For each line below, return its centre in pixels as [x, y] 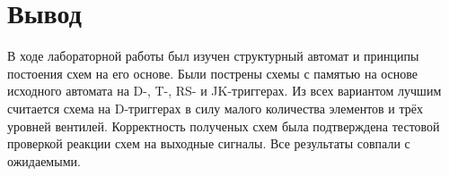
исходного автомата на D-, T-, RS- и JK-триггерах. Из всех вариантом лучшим [224, 91]
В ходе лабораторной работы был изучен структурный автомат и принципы [213, 56]
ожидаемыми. [44, 160]
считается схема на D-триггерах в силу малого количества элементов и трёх [215, 108]
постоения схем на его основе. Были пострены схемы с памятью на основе [213, 73]
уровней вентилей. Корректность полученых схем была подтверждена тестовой [224, 126]
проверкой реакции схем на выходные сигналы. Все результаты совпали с [209, 143]
